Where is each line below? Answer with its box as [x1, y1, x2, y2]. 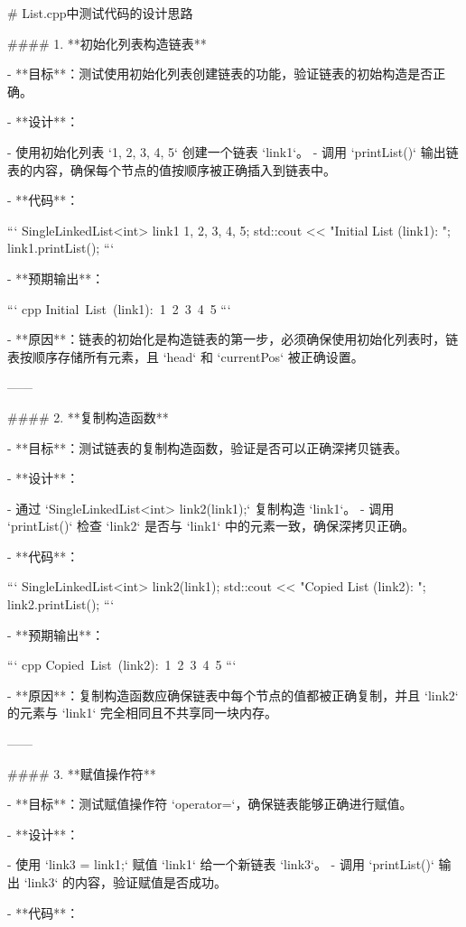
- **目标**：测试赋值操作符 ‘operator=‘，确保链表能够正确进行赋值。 [7, 794, 413, 813]
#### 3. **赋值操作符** [7, 764, 156, 783]
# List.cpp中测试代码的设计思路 [7, 4, 193, 22]
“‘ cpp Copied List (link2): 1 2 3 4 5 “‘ [7, 655, 237, 674]
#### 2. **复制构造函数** [7, 407, 169, 426]
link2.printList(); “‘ [7, 595, 115, 614]
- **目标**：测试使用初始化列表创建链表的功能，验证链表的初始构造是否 [7, 64, 433, 83]
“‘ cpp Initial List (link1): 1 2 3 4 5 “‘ [7, 299, 231, 318]
